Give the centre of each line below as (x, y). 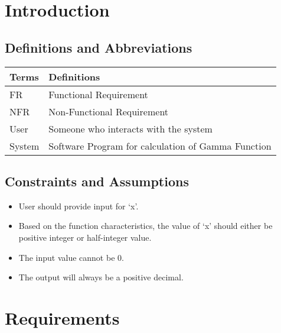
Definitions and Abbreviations (99, 47)
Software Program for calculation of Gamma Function (160, 146)
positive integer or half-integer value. (85, 237)
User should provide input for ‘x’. (79, 206)
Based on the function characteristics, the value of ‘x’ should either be (146, 226)
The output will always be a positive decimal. (101, 277)
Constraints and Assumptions (97, 181)
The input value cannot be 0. (71, 257)
